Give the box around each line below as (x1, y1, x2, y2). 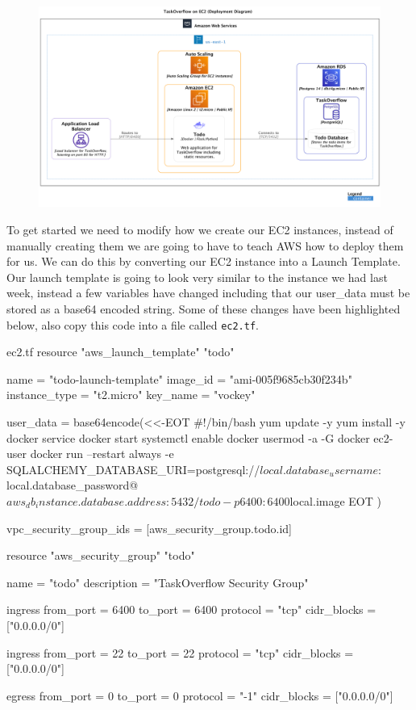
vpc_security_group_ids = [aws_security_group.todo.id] (6, 519, 293, 536)
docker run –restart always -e (30, 445, 174, 462)
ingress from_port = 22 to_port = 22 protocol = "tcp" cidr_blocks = (6, 644, 354, 661)
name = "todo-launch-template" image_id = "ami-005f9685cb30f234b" (6, 370, 352, 387)
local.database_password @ (6, 477, 139, 494)
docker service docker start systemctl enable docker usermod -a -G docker (6, 429, 370, 446)
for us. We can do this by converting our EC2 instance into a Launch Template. (6, 253, 401, 270)
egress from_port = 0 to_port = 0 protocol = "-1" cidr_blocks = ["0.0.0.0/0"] (6, 687, 393, 704)
